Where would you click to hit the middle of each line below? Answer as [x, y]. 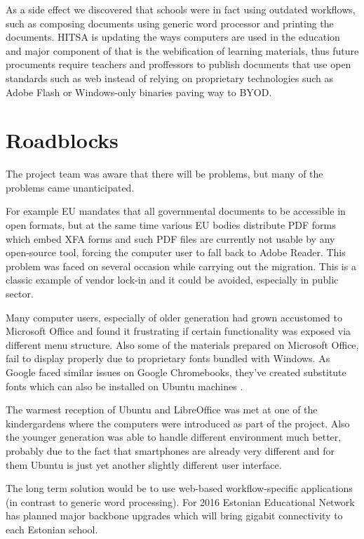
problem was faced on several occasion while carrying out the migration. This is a [181, 266]
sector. [20, 294]
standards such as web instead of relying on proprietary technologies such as [170, 78]
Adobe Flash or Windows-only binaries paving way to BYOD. [139, 92]
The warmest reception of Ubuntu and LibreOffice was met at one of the [162, 410]
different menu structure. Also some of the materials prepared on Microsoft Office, [182, 344]
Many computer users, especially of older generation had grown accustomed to [174, 317]
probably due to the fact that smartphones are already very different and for [170, 450]
